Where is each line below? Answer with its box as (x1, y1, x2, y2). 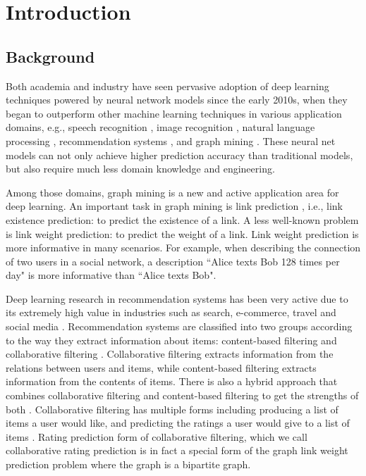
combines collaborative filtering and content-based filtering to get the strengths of (6, 388, 359, 403)
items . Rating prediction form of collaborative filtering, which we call (6, 429, 307, 444)
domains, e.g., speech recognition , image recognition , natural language (6, 120, 315, 134)
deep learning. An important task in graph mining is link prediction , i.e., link (6, 199, 343, 213)
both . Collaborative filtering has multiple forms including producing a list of (6, 401, 338, 416)
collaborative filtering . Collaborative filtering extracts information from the (6, 346, 334, 361)
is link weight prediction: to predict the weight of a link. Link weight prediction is (6, 226, 359, 241)
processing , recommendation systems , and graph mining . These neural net (6, 133, 336, 148)
